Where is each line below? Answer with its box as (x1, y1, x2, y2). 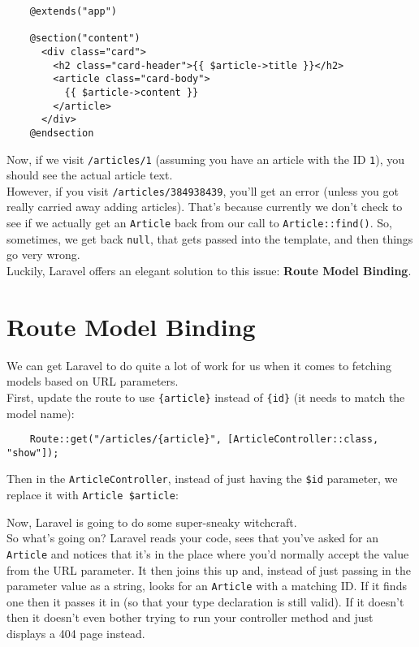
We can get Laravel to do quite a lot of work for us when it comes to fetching (6, 356, 392, 373)
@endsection (29, 127, 94, 139)
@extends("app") (29, 6, 118, 17)
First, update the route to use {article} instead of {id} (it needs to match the (6, 388, 405, 405)
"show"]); (6, 446, 59, 459)
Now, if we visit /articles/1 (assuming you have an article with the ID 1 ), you (6, 150, 405, 167)
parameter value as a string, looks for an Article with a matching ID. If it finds (6, 577, 407, 594)
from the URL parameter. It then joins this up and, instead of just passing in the (6, 561, 411, 578)
